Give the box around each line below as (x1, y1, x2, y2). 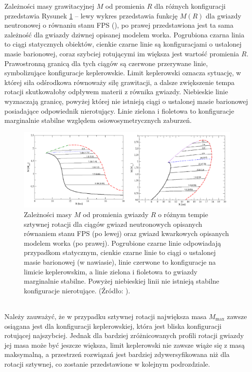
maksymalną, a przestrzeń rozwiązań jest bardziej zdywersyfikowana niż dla (4, 349, 230, 359)
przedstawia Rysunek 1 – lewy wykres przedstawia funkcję (4, 10, 178, 20)
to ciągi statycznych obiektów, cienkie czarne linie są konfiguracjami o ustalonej (4, 39, 242, 49)
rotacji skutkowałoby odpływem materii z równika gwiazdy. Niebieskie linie (4, 86, 228, 97)
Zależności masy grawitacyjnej (4, 1, 94, 11)
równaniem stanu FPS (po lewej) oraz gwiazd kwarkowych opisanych (24, 228, 229, 238)
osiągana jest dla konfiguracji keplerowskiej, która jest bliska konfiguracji (4, 321, 222, 331)
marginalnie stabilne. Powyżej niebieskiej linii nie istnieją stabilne (24, 276, 219, 286)
